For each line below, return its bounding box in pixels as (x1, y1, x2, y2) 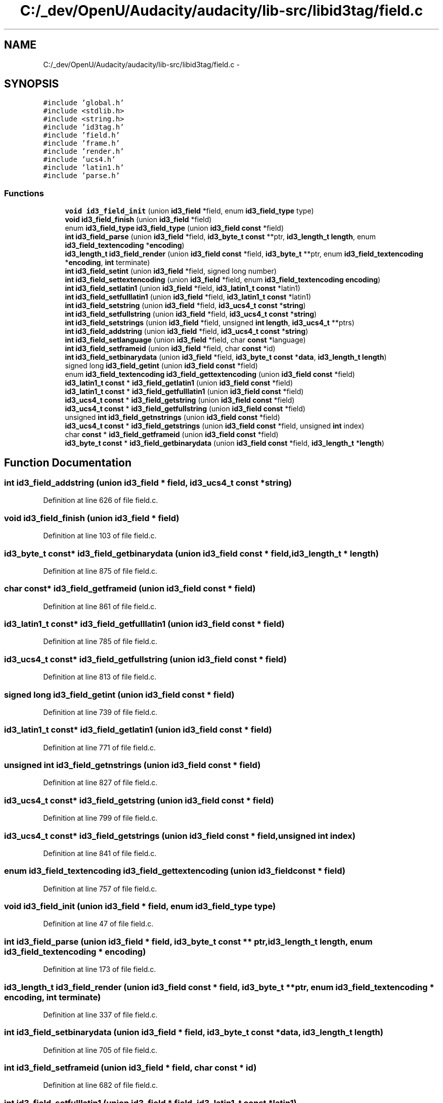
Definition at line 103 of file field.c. (43, 531, 157, 540)
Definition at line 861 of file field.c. (43, 602, 157, 611)
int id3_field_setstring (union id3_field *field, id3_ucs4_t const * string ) (65, 301, 306, 310)
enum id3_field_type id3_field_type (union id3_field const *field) (65, 224, 284, 233)
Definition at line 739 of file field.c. (43, 707, 158, 716)
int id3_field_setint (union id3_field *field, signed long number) (65, 267, 277, 276)
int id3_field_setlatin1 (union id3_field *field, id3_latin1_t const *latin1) (65, 284, 300, 293)
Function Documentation (4, 456, 131, 469)
